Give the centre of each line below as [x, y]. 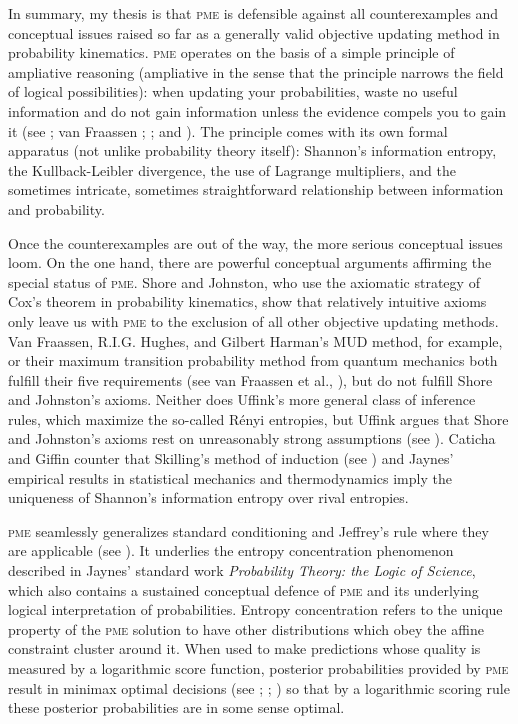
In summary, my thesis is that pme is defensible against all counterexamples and [253, 13]
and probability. [56, 208]
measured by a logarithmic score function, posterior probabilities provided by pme [258, 668]
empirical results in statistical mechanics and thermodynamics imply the [230, 477]
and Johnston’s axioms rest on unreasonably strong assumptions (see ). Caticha [252, 438]
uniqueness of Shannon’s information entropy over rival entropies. [208, 497]
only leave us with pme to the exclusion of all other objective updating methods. [253, 320]
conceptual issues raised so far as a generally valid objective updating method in [254, 32]
